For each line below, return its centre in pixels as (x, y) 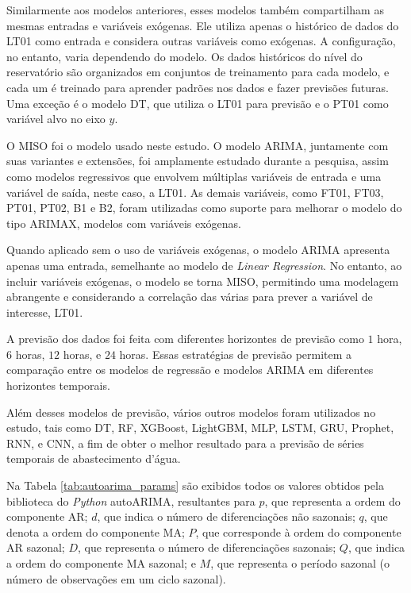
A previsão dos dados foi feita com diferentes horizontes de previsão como (185, 339)
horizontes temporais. (58, 385)
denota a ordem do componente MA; (96, 531)
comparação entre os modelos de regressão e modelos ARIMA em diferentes (190, 370)
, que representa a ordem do (332, 501)
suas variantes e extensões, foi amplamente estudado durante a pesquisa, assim (198, 161)
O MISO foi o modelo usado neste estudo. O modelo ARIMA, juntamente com (198, 145)
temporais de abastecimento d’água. (94, 458)
